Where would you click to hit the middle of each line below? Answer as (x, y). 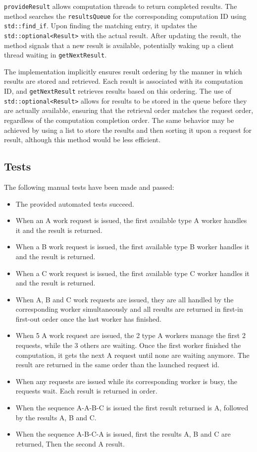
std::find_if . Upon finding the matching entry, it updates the (101, 26)
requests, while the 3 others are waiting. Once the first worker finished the (128, 345)
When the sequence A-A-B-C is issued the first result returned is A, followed (132, 408)
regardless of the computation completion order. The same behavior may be (119, 120)
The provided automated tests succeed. (75, 203)
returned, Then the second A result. (70, 443)
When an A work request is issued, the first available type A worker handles (131, 220)
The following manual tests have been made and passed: (89, 187)
